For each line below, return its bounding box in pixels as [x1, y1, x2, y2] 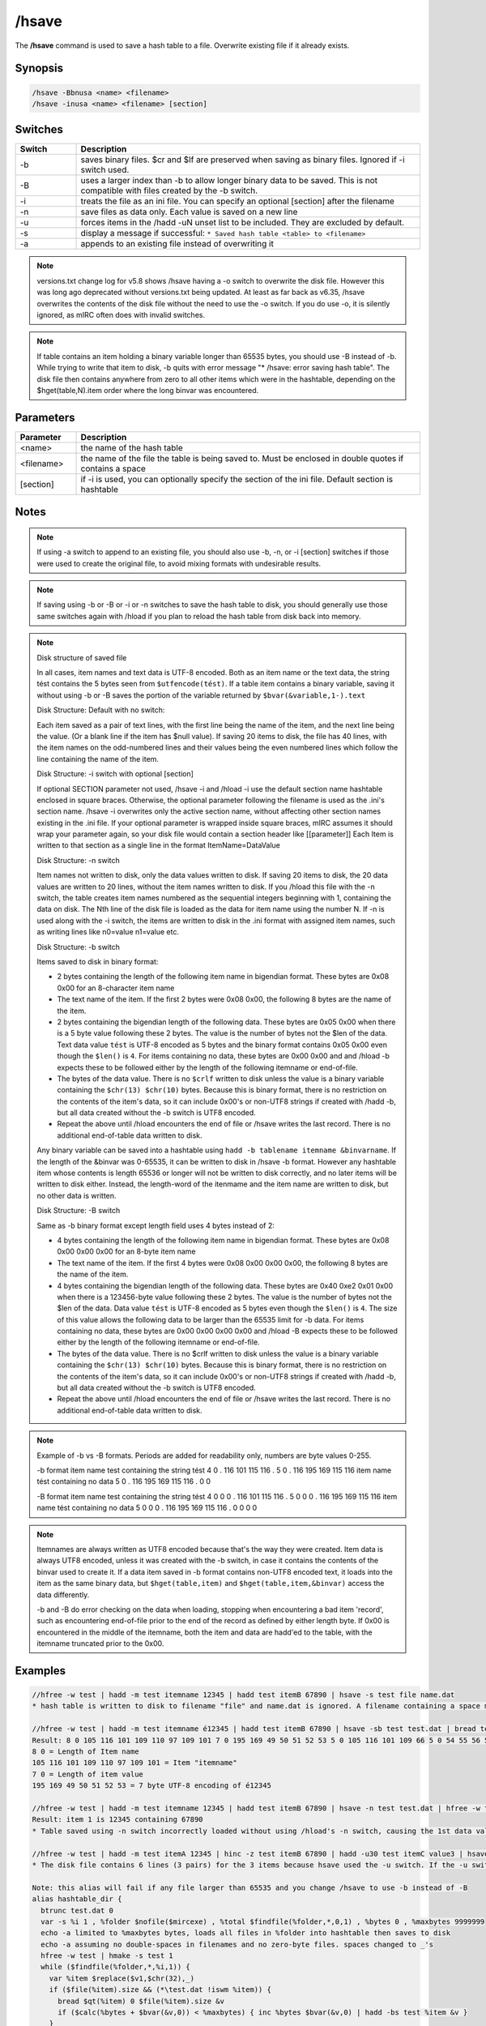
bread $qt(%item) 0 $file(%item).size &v [58, 1996, 224, 2006]
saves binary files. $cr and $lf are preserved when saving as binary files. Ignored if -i [80, 154, 405, 165]
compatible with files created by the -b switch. [80, 185, 258, 196]
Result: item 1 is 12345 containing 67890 [32, 1815, 203, 1824]
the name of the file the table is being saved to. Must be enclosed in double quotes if [80, 452, 404, 464]
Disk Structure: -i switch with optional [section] [36, 769, 194, 779]
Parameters [15, 410, 75, 425]
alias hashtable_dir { [32, 1895, 122, 1904]
